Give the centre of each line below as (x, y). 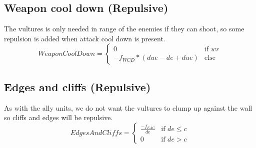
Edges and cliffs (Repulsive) (77, 86)
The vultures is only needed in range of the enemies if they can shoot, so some (124, 29)
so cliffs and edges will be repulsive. (58, 117)
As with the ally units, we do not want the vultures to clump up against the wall (128, 107)
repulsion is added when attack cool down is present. (85, 38)
